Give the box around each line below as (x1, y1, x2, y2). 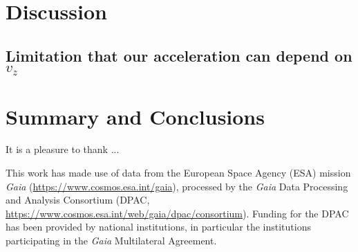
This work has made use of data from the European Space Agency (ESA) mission (6, 165, 351, 180)
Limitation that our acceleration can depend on (6, 44, 352, 66)
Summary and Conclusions (6, 102, 265, 130)
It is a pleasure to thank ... (6, 142, 120, 156)
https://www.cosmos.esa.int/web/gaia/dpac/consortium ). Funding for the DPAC (6, 206, 349, 220)
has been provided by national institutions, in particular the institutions (6, 219, 311, 234)
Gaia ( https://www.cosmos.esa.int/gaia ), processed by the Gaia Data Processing (6, 179, 348, 193)
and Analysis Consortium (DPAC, (6, 192, 150, 207)
